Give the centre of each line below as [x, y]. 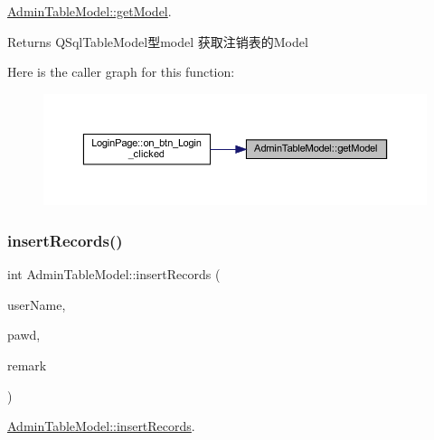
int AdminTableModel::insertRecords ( [114, 274]
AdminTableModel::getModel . [90, 11]
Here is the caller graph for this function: [121, 72]
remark [27, 365]
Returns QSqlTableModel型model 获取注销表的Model [158, 41]
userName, [37, 304]
